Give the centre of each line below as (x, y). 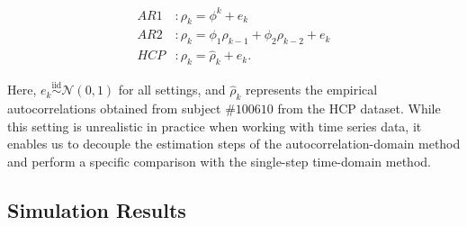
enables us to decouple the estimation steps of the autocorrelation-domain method (234, 144)
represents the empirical (312, 90)
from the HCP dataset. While (359, 108)
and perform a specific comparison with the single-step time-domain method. (219, 161)
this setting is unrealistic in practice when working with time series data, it (215, 126)
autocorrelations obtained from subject (114, 108)
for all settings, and (172, 90)
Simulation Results (97, 209)
